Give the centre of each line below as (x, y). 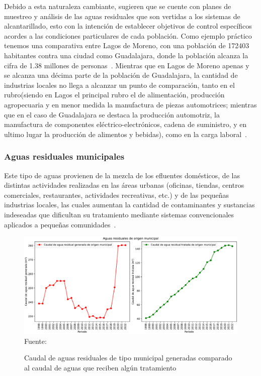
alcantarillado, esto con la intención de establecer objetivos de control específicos (128, 26)
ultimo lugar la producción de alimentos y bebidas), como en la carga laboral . (125, 134)
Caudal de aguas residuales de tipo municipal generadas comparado (128, 358)
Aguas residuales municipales (64, 156)
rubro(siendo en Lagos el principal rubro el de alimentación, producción (114, 95)
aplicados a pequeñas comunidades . (60, 224)
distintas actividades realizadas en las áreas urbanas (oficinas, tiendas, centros (124, 185)
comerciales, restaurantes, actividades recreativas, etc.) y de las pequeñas (117, 195)
